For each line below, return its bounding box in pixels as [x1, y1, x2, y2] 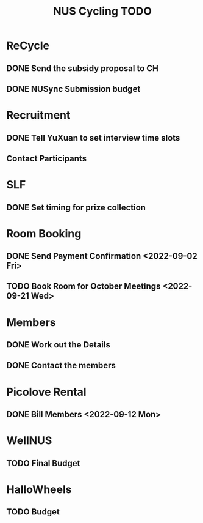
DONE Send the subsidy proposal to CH [6, 63, 158, 73]
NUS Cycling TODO [52, 4, 152, 18]
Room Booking [6, 226, 82, 240]
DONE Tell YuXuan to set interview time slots [6, 133, 180, 143]
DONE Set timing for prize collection [6, 202, 146, 212]
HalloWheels [6, 482, 72, 496]
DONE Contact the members [6, 360, 116, 371]
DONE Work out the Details [6, 339, 111, 350]
